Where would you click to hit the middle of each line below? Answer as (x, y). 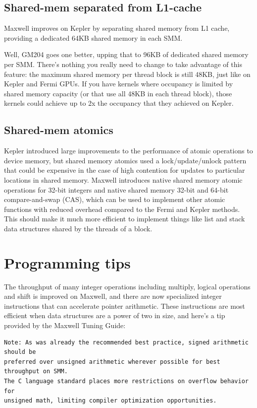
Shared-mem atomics (59, 130)
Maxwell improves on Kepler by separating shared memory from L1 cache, (117, 28)
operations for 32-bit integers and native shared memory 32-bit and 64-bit (116, 189)
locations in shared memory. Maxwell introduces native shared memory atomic (123, 179)
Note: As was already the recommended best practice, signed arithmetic (126, 342)
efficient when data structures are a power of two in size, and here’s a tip (115, 315)
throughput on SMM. (36, 372)
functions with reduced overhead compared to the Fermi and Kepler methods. (122, 209)
